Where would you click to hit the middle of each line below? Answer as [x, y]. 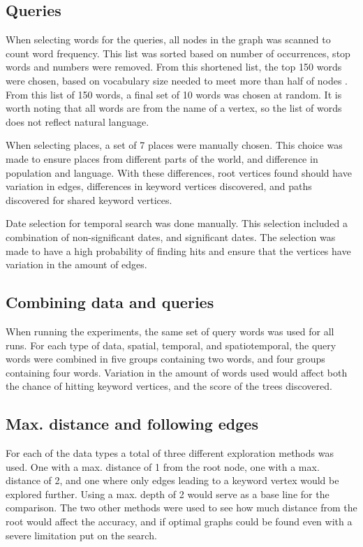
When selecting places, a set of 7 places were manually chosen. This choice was [174, 145]
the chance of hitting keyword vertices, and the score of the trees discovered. [169, 386]
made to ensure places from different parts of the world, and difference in [162, 158]
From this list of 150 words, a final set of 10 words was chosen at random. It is [174, 94]
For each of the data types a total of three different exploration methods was [170, 453]
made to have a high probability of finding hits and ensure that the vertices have [178, 250]
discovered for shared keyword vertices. [89, 199]
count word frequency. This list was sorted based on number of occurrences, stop [178, 53]
